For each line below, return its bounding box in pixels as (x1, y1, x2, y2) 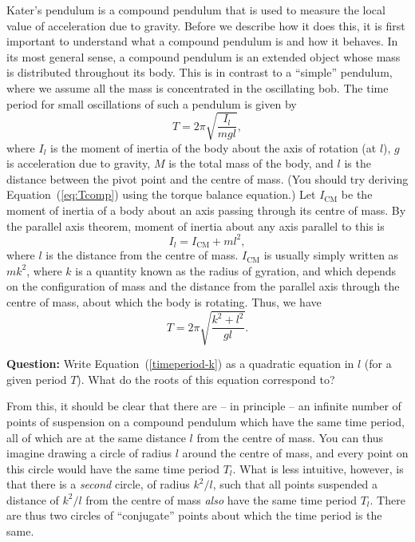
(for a (364, 355, 392, 372)
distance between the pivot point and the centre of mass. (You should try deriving (6, 170, 409, 187)
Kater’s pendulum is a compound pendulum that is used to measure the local (6, 2, 385, 18)
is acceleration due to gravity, (6, 155, 151, 172)
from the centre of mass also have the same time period (85, 491, 357, 508)
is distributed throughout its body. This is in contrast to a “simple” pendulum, (6, 64, 393, 81)
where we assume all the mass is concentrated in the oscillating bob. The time (6, 79, 389, 96)
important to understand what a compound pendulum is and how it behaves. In (6, 33, 398, 49)
